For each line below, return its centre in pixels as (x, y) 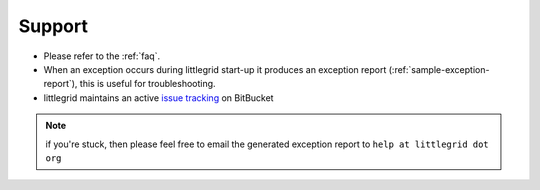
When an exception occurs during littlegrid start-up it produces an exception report (215, 69)
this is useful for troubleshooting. (147, 84)
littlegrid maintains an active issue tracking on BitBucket (158, 97)
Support (53, 26)
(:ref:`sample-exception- (439, 69)
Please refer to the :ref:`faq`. (101, 56)
